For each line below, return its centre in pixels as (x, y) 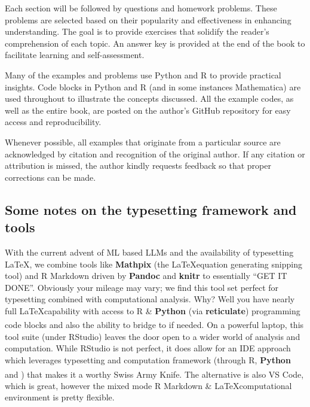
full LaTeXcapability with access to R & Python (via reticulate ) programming (153, 310)
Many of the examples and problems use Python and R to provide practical (143, 75)
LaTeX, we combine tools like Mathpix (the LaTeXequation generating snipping (154, 264)
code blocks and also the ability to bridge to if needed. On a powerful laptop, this (154, 325)
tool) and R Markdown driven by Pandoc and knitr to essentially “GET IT (146, 276)
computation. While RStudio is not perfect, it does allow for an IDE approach (148, 348)
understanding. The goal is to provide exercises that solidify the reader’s (137, 31)
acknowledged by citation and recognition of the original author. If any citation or (155, 154)
